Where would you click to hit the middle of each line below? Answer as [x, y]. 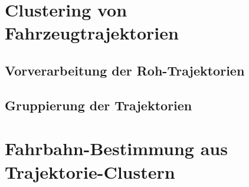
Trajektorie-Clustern [90, 171]
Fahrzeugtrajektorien [92, 33]
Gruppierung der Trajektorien [99, 105]
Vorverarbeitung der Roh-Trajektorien [125, 70]
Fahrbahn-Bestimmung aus [116, 148]
